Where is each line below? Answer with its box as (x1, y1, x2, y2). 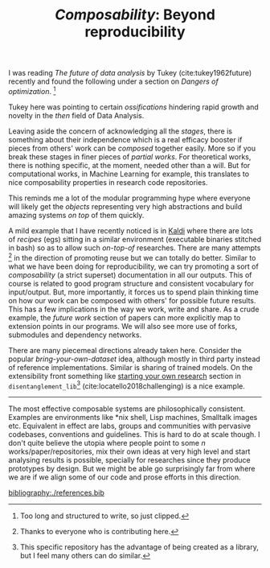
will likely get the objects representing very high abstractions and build (8, 201, 243, 211)
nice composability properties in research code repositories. (8, 177, 208, 187)
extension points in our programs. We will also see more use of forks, (8, 321, 238, 331)
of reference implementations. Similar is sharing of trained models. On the (8, 362, 253, 372)
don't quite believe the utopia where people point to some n (8, 438, 207, 448)
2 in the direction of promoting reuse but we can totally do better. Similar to (8, 251, 256, 262)
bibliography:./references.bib (8, 488, 104, 498)
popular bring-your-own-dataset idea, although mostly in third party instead (8, 354, 261, 364)
